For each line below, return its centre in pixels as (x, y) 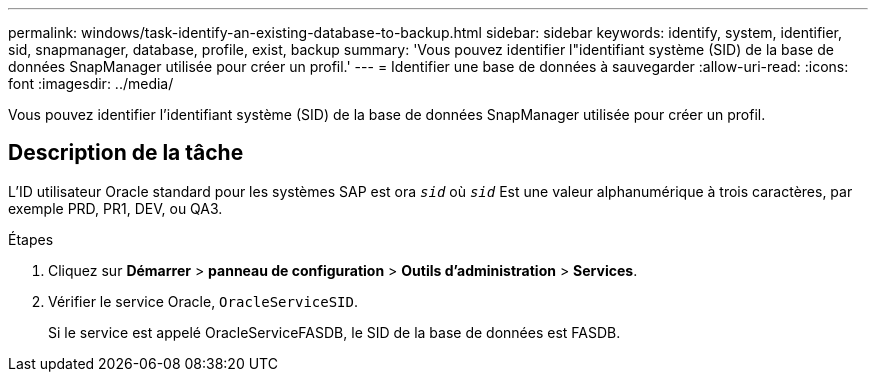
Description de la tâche (126, 153)
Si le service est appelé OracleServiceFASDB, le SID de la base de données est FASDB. (334, 332)
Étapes (31, 239)
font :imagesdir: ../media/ (91, 83)
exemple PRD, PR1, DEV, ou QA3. (115, 208)
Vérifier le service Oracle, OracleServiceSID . (203, 301)
